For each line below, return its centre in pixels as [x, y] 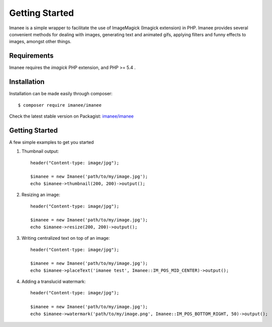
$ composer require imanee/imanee [60, 105]
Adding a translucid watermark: [54, 282]
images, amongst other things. [40, 42]
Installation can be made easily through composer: [61, 94]
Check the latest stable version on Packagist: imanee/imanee [71, 116]
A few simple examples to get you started [52, 142]
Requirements [31, 56]
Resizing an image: [41, 195]
